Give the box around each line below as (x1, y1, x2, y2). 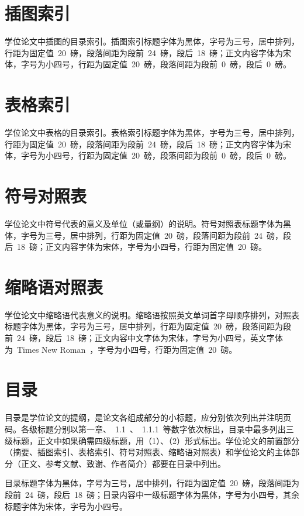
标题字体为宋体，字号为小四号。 (5, 500, 127, 512)
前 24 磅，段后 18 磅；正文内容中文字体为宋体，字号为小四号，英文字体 (5, 332, 283, 344)
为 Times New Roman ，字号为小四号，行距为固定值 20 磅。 (5, 343, 237, 355)
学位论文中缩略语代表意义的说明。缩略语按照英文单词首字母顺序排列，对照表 (5, 308, 299, 321)
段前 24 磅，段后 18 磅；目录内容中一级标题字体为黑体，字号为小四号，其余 (5, 488, 299, 500)
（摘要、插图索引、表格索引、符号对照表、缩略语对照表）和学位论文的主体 (5, 446, 291, 458)
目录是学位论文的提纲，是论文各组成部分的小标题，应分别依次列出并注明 (5, 411, 283, 424)
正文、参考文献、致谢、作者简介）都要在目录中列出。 (20, 457, 226, 469)
